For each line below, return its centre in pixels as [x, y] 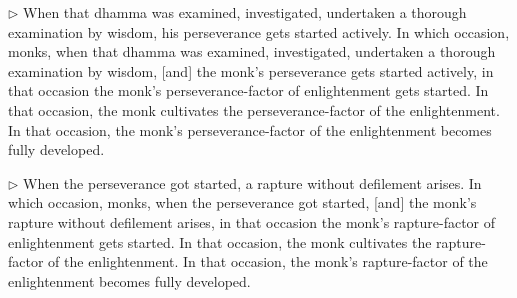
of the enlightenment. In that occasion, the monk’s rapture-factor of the [268, 261]
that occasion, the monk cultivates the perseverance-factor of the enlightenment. [254, 109]
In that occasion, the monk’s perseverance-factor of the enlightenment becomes [250, 129]
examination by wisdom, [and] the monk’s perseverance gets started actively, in [251, 70]
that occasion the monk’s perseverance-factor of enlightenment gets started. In [248, 90]
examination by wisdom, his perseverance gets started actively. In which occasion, [259, 31]
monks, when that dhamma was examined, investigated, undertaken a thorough [252, 51]
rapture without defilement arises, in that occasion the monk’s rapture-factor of [252, 221]
